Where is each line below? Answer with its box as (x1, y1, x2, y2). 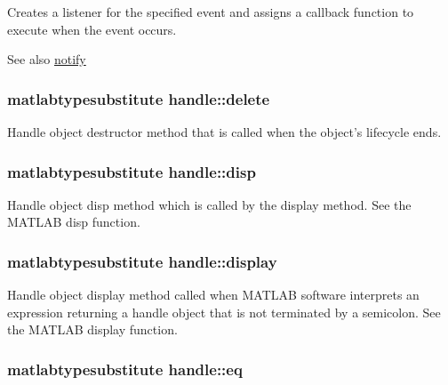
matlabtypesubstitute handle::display (7, 250, 277, 272)
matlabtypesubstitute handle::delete (7, 87, 270, 109)
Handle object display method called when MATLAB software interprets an (7, 285, 420, 304)
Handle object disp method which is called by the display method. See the (7, 195, 412, 213)
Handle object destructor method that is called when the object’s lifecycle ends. (7, 123, 442, 140)
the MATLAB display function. (7, 320, 178, 339)
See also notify (7, 50, 86, 68)
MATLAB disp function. (7, 213, 140, 231)
